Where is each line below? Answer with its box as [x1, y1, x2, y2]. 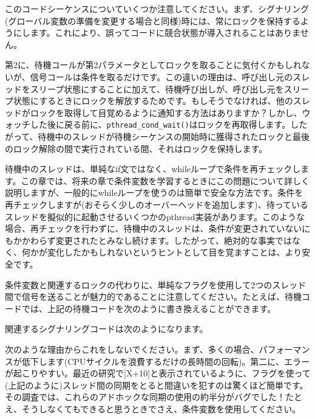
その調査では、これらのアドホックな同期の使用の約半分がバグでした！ [5, 390, 285, 403]
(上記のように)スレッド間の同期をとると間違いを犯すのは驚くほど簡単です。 [5, 378, 308, 391]
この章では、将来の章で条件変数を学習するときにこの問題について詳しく [21, 174, 310, 187]
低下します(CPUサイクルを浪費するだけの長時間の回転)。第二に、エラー [21, 355, 310, 367]
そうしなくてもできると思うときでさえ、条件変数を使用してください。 [21, 402, 301, 415]
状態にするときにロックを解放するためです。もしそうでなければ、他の [13, 94, 293, 107]
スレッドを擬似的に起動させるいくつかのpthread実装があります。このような [5, 210, 305, 223]
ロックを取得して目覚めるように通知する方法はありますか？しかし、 [30, 106, 302, 119]
